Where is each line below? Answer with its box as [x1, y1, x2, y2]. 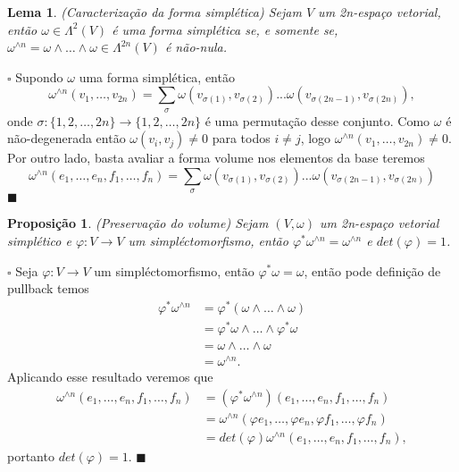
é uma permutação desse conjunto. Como [204, 111, 430, 130]
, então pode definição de [304, 261, 441, 280]
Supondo [15, 67, 63, 86]
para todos [212, 129, 271, 147]
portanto [7, 446, 54, 465]
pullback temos [7, 279, 89, 298]
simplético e [7, 231, 71, 249]
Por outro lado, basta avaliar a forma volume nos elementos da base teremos [7, 148, 425, 167]
